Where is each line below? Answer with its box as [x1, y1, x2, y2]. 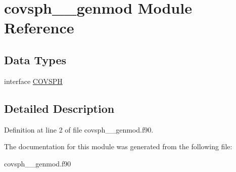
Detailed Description [4, 100, 115, 116]
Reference [4, 17, 74, 38]
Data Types [4, 52, 66, 67]
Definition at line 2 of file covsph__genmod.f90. [4, 124, 154, 135]
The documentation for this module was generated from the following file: [4, 141, 232, 152]
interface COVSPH [4, 75, 63, 86]
